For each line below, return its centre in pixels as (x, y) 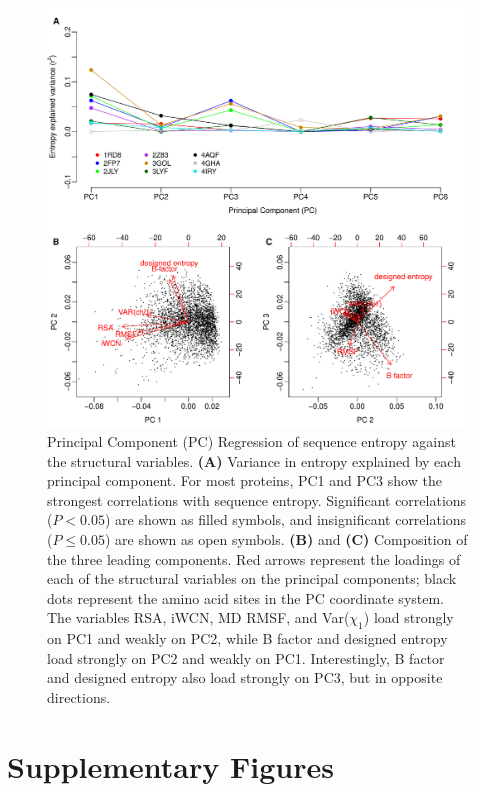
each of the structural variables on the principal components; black (252, 578)
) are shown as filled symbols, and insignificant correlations (286, 519)
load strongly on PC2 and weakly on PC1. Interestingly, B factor (246, 657)
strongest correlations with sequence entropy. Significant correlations (257, 499)
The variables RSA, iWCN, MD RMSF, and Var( (198, 617)
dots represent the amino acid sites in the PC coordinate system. (246, 597)
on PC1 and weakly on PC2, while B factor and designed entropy (247, 638)
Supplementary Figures (170, 765)
